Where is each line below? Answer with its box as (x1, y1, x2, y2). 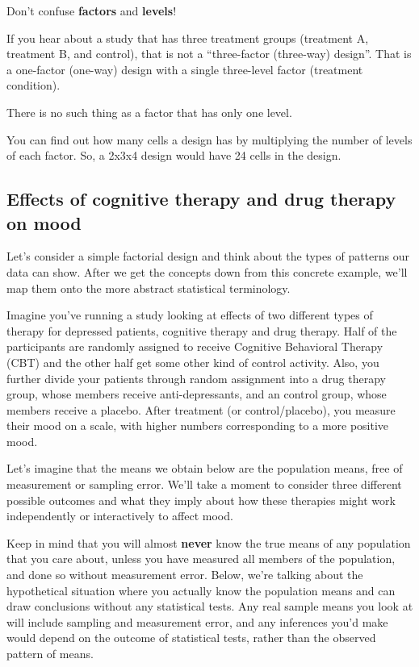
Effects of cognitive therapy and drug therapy (6, 186, 396, 211)
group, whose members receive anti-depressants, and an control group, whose (6, 386, 387, 402)
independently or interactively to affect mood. (6, 507, 233, 524)
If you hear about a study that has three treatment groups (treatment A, (6, 29, 369, 46)
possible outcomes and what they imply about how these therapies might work (6, 491, 396, 508)
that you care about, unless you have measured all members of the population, (6, 550, 396, 567)
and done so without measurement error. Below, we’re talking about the (6, 566, 363, 583)
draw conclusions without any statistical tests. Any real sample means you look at (6, 598, 413, 615)
